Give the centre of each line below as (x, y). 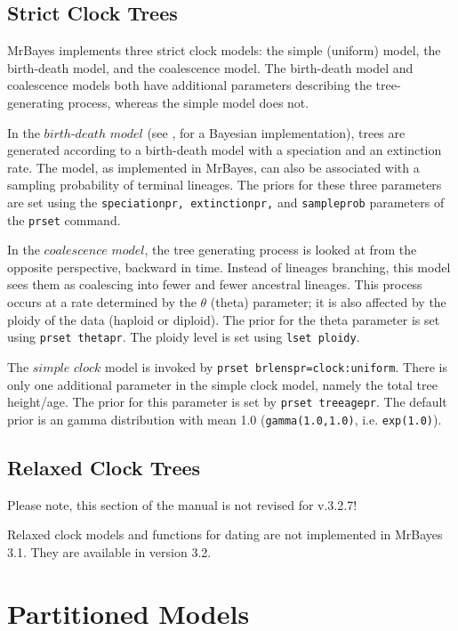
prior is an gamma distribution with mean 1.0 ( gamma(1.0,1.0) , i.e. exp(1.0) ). (225, 419)
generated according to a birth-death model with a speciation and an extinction (225, 150)
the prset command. (64, 219)
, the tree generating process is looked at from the (281, 250)
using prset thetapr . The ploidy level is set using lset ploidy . (184, 337)
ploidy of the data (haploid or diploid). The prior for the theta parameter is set (224, 319)
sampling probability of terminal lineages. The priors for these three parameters (225, 185)
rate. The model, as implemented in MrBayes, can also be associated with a (213, 167)
